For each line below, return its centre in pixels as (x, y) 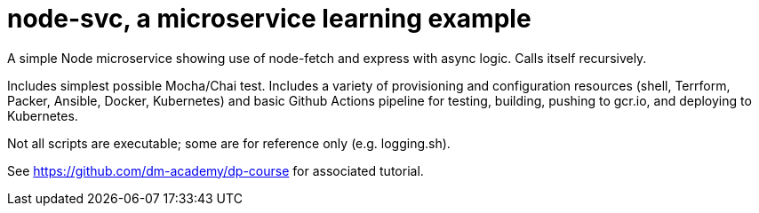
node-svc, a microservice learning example (269, 19)
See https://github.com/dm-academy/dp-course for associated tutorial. (216, 170)
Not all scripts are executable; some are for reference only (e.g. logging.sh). (229, 143)
